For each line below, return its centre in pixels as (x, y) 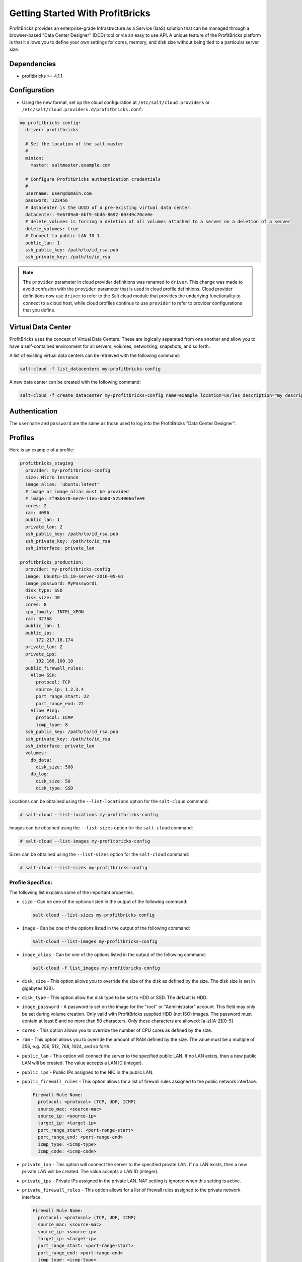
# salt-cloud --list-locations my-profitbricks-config (89, 815)
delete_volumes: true (52, 229)
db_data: (41, 760)
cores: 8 (36, 605)
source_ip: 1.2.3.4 (60, 689)
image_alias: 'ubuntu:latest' (63, 484)
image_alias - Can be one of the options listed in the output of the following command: (114, 955)
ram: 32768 (39, 619)
